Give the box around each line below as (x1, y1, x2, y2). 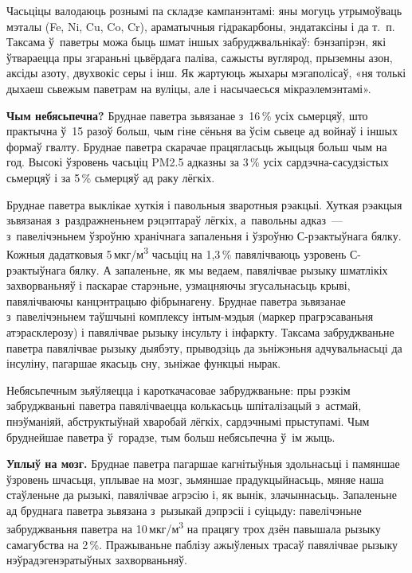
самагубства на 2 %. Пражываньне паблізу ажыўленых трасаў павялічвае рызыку (6, 536, 398, 552)
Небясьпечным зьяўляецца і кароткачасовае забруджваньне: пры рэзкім (6, 381, 351, 398)
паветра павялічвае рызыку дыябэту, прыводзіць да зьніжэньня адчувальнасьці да (6, 339, 402, 356)
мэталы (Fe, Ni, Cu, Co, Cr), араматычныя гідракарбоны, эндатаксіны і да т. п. (6, 18, 395, 34)
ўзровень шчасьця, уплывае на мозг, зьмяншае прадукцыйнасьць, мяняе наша (6, 470, 384, 487)
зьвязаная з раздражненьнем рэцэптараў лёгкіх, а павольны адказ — (6, 212, 343, 228)
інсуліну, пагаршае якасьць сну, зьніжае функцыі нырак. (6, 355, 281, 372)
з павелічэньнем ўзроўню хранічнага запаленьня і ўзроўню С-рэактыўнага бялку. (6, 227, 402, 244)
